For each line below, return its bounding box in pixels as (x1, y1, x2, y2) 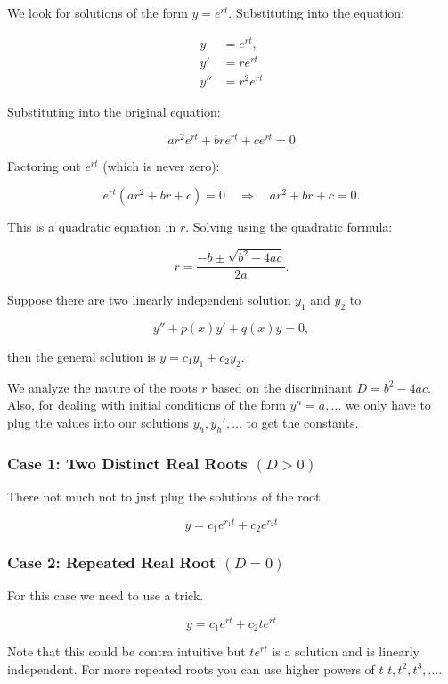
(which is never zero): (102, 156, 220, 175)
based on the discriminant (211, 378, 353, 396)
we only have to (345, 395, 431, 414)
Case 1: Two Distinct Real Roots (7, 452, 248, 474)
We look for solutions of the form (7, 4, 188, 21)
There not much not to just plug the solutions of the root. (7, 486, 324, 505)
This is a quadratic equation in (7, 217, 176, 236)
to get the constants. (246, 412, 359, 431)
